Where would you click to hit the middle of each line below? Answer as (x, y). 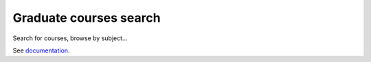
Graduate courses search (87, 18)
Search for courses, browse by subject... (70, 38)
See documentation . (41, 50)
